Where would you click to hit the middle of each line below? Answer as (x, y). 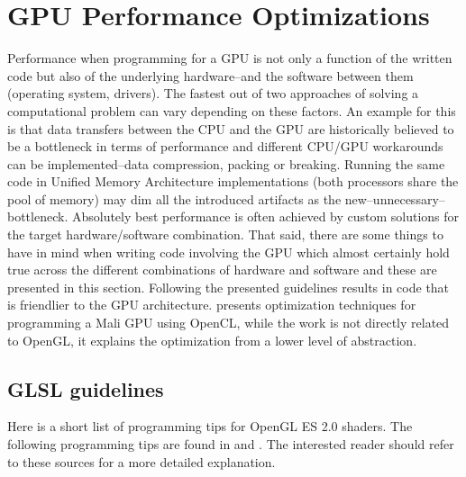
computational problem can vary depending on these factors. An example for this (232, 110)
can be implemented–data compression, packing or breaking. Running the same (226, 163)
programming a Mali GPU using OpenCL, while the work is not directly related (228, 323)
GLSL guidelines (86, 388)
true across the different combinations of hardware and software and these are (222, 270)
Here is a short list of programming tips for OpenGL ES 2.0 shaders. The (210, 426)
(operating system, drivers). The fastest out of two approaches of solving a (213, 93)
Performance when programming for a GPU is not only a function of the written (230, 58)
